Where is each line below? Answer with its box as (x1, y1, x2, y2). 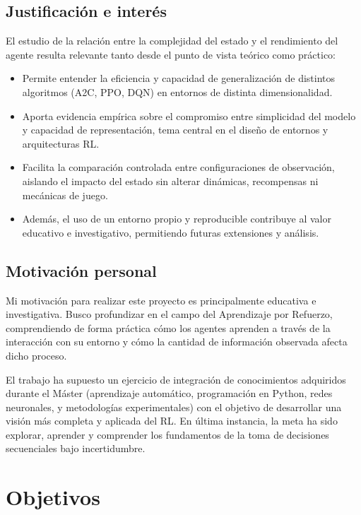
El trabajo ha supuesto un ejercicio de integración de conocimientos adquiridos (6, 372, 346, 386)
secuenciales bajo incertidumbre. (6, 441, 146, 456)
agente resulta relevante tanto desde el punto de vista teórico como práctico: (6, 47, 336, 61)
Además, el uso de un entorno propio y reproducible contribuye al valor (22, 211, 331, 226)
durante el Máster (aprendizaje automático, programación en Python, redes (6, 386, 333, 401)
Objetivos (6, 483, 100, 511)
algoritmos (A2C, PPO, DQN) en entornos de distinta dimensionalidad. (22, 84, 333, 99)
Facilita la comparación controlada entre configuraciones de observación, (22, 160, 335, 174)
